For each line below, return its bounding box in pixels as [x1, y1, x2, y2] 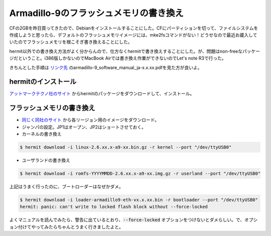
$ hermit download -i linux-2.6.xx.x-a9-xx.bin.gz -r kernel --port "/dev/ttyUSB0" [20, 144, 232, 150]
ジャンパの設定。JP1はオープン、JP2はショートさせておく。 [22, 124, 147, 130]
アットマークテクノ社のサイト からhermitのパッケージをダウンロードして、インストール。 [9, 91, 195, 97]
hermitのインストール [9, 78, 77, 86]
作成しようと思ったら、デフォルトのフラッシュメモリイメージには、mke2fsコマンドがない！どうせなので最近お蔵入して [9, 32, 257, 38]
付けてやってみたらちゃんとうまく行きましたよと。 [18, 223, 124, 230]
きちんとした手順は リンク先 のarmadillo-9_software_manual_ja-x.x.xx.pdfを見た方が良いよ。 [9, 64, 202, 70]
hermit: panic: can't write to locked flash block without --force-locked [20, 204, 208, 210]
